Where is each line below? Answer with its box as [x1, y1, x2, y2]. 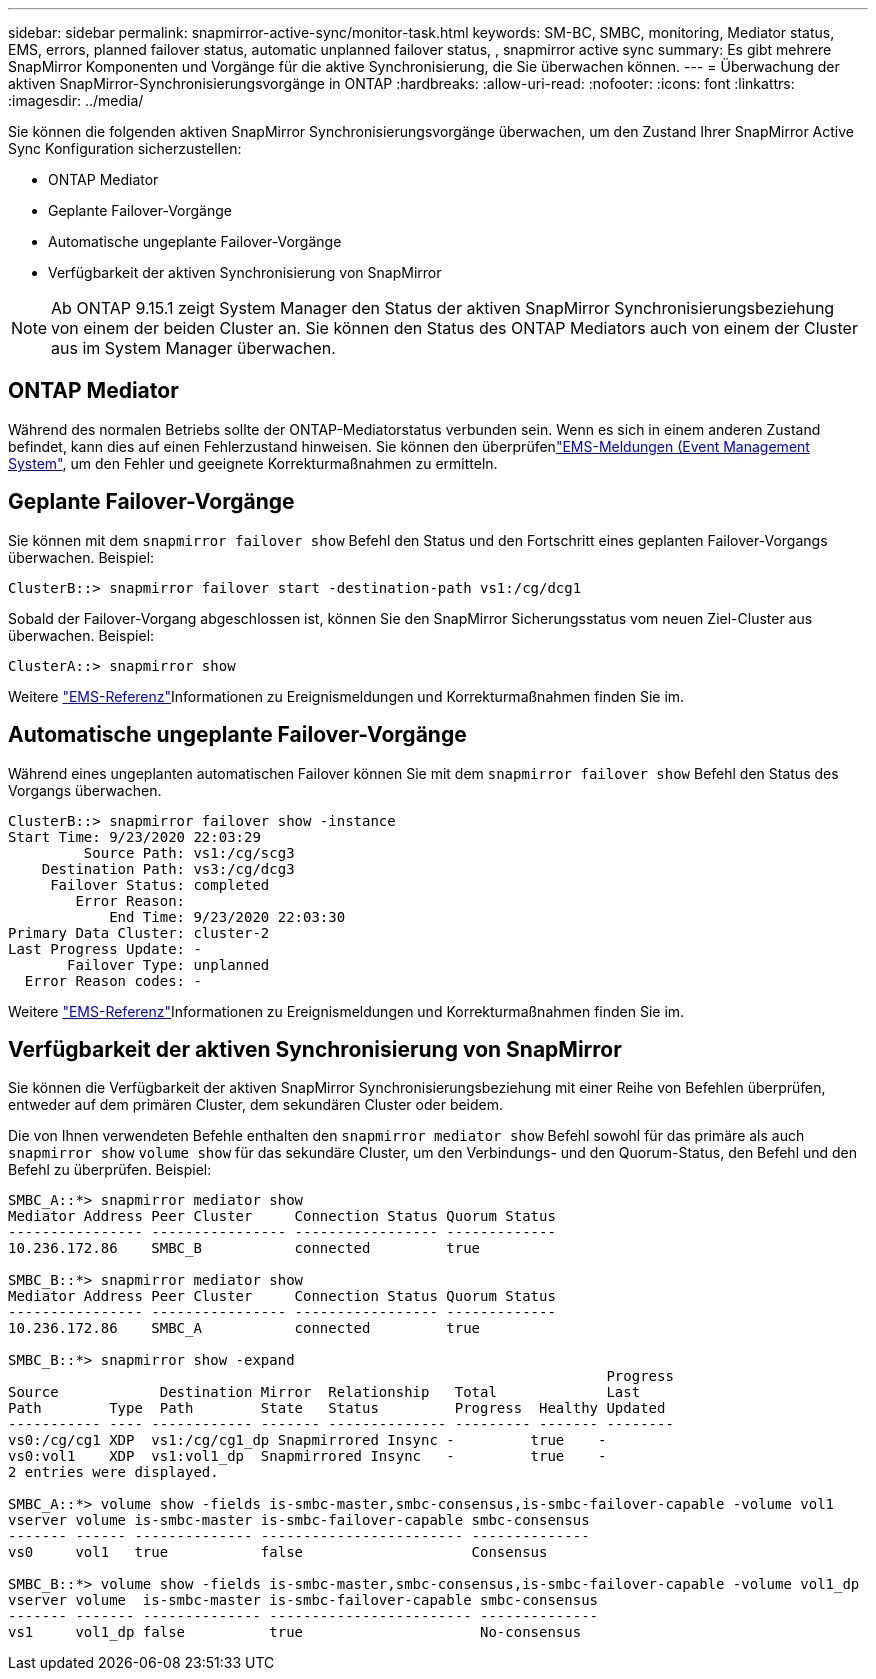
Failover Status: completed [50, 876, 270, 893]
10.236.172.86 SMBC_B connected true [8, 1240, 481, 1257]
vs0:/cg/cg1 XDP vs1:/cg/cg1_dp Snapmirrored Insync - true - [8, 1432, 607, 1449]
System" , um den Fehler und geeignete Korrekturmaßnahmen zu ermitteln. [8, 454, 498, 472]
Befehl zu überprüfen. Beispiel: [8, 1161, 212, 1179]
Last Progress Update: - [8, 940, 202, 957]
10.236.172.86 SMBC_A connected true [8, 1320, 481, 1337]
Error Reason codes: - [24, 972, 202, 989]
